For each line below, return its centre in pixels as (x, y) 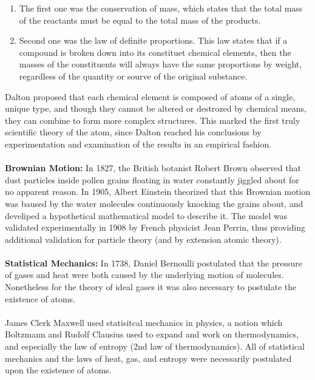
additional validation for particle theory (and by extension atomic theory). (143, 239)
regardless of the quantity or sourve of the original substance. (133, 76)
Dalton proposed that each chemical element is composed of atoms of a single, (150, 96)
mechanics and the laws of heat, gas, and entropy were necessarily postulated (148, 358)
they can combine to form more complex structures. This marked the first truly (153, 120)
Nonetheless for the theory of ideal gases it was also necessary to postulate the (151, 287)
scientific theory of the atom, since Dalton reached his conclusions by (133, 132)
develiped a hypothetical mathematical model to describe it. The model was (146, 215)
